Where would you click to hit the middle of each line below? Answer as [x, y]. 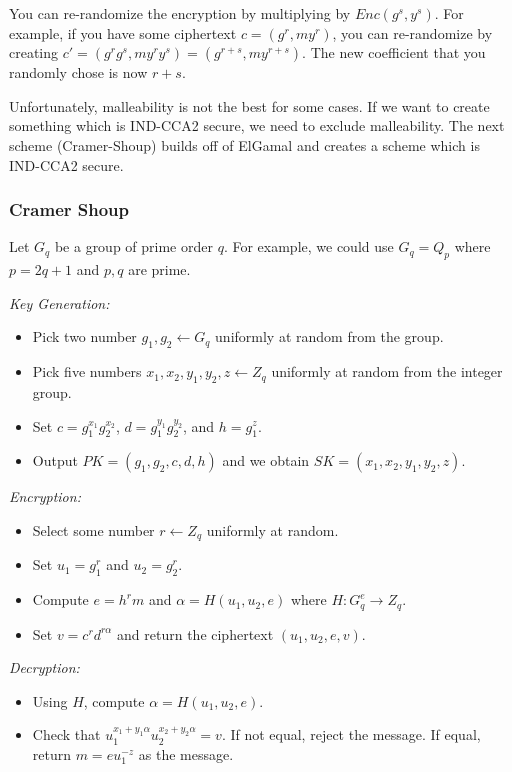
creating [34, 52]
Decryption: [44, 667]
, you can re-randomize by [412, 32]
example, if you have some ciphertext [123, 32]
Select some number [93, 529]
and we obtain [266, 460]
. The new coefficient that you [394, 52]
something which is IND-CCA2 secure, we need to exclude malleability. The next [257, 125]
